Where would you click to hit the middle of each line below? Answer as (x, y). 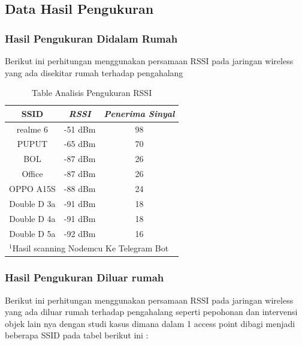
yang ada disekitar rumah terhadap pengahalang (94, 72)
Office (32, 174)
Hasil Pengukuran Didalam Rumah (91, 38)
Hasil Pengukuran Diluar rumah (84, 277)
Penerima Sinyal (139, 113)
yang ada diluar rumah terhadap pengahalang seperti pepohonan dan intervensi (151, 312)
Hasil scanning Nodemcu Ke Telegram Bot (90, 248)
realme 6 (32, 129)
